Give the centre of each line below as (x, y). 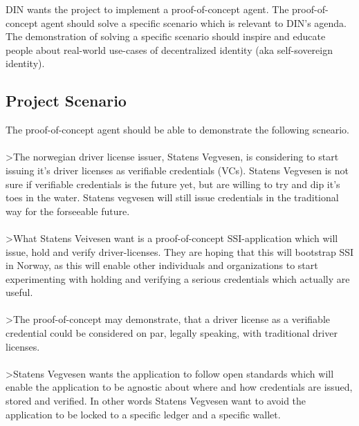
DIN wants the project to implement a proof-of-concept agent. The (147, 9)
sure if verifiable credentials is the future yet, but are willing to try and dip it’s (173, 184)
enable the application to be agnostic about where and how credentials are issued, (179, 387)
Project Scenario (66, 101)
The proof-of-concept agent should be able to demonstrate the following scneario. (177, 130)
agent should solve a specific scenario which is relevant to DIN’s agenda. (194, 22)
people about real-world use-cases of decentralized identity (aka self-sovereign (169, 49)
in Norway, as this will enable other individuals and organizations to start (162, 265)
